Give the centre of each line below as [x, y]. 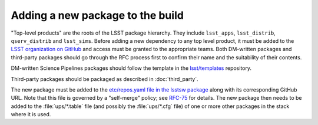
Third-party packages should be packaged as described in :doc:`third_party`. [105, 79]
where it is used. [31, 114]
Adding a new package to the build [97, 15]
